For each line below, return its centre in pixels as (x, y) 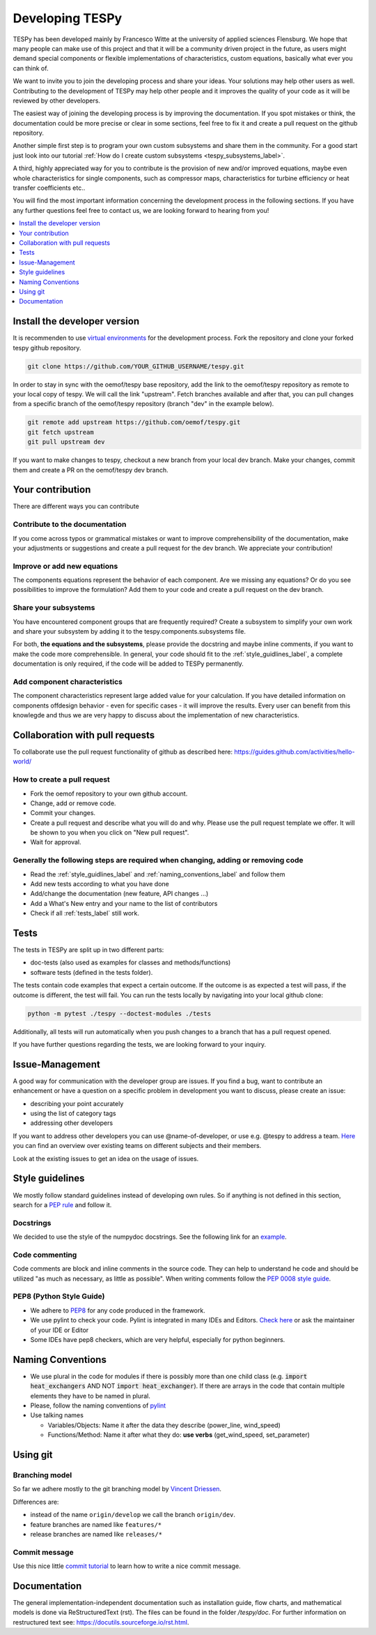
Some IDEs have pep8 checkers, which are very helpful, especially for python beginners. (158, 1339)
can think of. (31, 68)
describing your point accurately (77, 1103)
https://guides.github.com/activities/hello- (295, 752)
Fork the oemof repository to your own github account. (109, 793)
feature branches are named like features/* (96, 1524)
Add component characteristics (68, 682)
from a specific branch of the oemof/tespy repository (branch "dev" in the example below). (143, 404)
